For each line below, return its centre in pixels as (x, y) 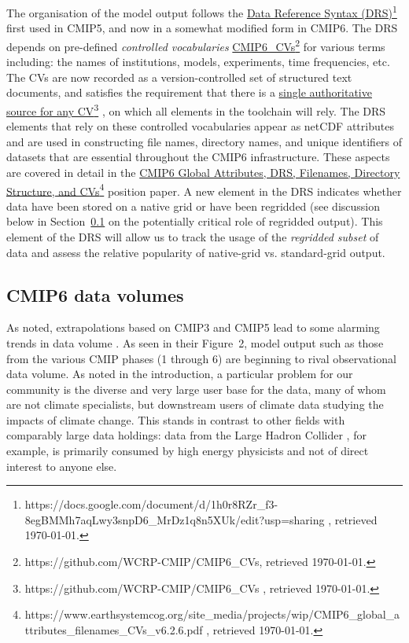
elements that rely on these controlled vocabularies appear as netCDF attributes (200, 126)
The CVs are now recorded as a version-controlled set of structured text (179, 77)
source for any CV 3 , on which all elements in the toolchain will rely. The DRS (196, 109)
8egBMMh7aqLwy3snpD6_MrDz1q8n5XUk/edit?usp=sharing (175, 519)
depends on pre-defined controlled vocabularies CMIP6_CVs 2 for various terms (196, 45)
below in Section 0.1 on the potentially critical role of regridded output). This (195, 221)
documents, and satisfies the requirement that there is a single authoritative (189, 92)
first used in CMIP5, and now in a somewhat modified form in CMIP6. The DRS (202, 28)
